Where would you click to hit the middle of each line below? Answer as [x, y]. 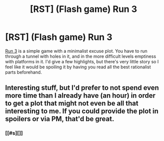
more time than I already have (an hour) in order [80, 96]
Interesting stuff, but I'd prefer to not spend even [82, 88]
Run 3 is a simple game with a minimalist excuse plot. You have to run [76, 51]
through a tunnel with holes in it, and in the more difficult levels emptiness [81, 56]
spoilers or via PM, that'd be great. [60, 119]
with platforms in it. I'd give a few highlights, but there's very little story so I [82, 61]
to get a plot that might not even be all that [72, 103]
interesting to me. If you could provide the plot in [82, 111]
